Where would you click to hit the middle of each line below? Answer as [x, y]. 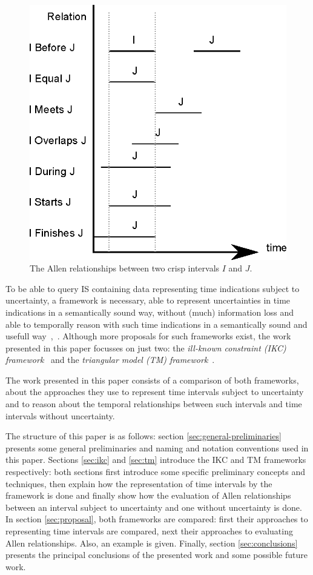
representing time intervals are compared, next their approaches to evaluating [149, 531]
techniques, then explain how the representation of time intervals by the [139, 483]
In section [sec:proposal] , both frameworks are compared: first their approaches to [157, 519]
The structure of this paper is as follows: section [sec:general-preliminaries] [143, 436]
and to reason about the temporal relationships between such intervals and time [154, 404]
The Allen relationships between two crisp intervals [125, 268]
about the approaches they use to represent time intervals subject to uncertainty [155, 392]
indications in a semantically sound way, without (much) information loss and [150, 312]
